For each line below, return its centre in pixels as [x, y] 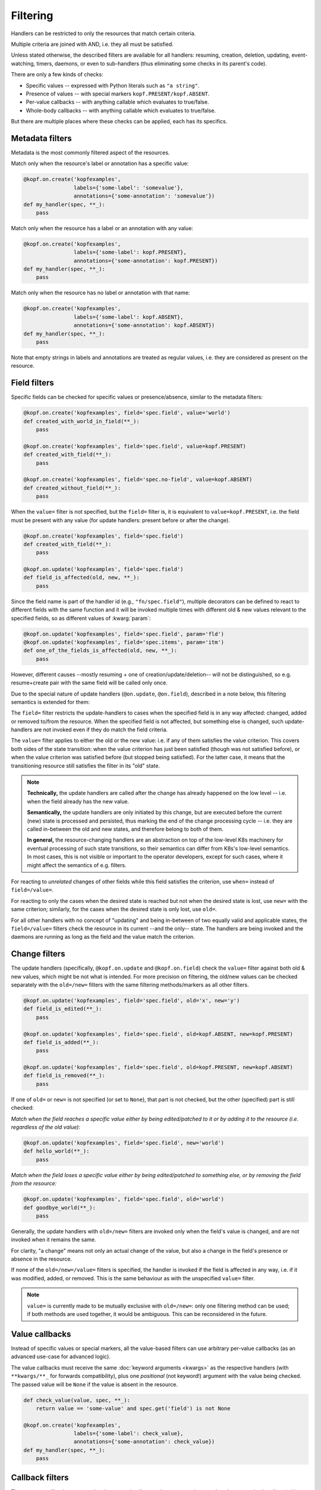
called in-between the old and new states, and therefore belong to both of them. [125, 829]
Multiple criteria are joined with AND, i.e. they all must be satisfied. [92, 44]
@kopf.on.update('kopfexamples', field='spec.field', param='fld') [124, 634]
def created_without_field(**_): [72, 488]
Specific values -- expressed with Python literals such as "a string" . [113, 85]
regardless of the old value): [45, 1127]
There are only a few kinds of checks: [57, 74]
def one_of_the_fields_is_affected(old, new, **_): [100, 651]
